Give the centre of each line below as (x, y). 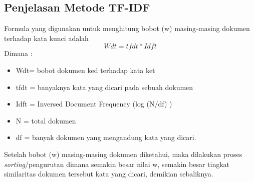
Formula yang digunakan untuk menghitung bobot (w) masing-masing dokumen (127, 28)
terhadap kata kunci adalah (46, 38)
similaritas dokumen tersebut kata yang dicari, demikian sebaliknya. (109, 174)
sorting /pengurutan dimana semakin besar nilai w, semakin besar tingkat (117, 164)
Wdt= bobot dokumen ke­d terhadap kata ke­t (85, 70)
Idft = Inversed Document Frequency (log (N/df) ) (94, 104)
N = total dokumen (46, 120)
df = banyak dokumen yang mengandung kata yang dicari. (106, 137)
